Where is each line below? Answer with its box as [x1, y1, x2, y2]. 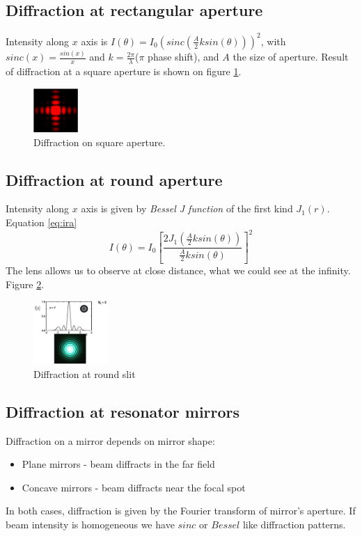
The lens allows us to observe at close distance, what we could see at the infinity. [6, 263, 351, 278]
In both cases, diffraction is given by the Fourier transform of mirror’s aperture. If [6, 503, 356, 518]
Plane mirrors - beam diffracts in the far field [22, 457, 215, 471]
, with [260, 33, 286, 48]
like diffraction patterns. [242, 517, 346, 532]
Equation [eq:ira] [6, 215, 77, 230]
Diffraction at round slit [33, 366, 136, 381]
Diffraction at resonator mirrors [6, 400, 240, 422]
